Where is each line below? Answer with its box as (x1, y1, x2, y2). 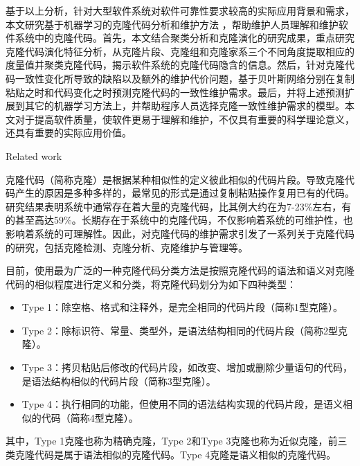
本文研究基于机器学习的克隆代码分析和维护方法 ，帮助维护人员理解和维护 (6, 17, 339, 31)
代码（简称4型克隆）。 (41, 410, 138, 424)
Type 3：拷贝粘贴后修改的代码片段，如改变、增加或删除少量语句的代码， (21, 360, 352, 375)
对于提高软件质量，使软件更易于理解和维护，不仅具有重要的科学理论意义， (15, 111, 354, 126)
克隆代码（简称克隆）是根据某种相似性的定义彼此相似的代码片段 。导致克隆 (6, 172, 345, 186)
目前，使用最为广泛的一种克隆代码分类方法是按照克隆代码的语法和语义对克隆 (6, 263, 354, 278)
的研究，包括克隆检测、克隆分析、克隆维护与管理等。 (6, 240, 248, 254)
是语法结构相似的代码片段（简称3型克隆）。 (21, 373, 216, 388)
